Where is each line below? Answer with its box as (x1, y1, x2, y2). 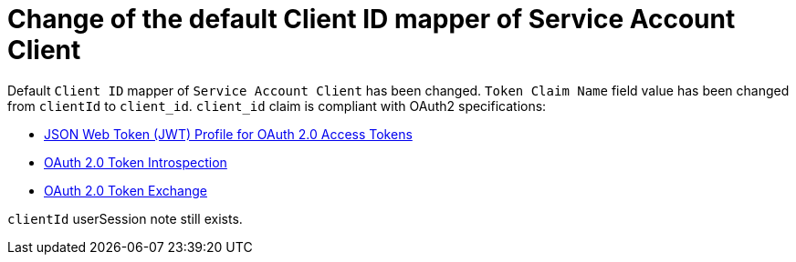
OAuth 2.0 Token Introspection (44, 154, 227, 170)
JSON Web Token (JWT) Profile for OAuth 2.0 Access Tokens (44, 126, 413, 142)
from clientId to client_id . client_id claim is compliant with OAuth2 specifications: (7, 97, 547, 114)
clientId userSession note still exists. (7, 210, 243, 227)
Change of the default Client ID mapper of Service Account (7, 4, 736, 35)
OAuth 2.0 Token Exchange (44, 182, 207, 198)
